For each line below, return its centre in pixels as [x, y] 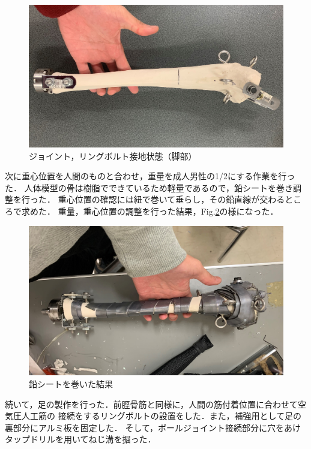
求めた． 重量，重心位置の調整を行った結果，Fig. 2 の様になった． [150, 211]
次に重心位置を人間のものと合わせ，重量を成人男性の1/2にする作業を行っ [150, 176]
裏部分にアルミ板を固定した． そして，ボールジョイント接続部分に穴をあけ [153, 427]
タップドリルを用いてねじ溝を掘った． [80, 439]
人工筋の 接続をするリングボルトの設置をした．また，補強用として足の [161, 416]
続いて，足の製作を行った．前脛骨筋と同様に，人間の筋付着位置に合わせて [151, 404]
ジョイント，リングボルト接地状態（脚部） [113, 156]
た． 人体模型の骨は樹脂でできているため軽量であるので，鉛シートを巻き [149, 187]
